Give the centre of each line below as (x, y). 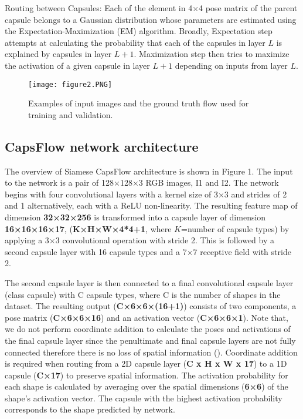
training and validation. (71, 114)
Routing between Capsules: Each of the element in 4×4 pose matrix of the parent (151, 8)
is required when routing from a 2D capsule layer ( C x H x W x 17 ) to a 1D (146, 363)
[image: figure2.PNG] (70, 84)
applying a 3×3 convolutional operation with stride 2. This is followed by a (140, 240)
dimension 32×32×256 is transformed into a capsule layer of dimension (135, 217)
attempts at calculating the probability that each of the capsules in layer (135, 42)
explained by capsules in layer (58, 54)
